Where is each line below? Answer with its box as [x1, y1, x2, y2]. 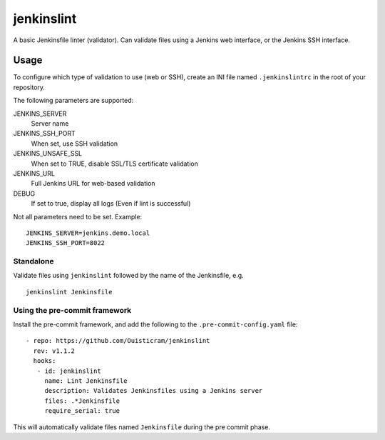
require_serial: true [44, 407, 120, 415]
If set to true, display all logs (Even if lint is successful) [31, 199, 191, 208]
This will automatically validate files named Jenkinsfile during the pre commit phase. [13, 422, 271, 431]
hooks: [33, 357, 56, 365]
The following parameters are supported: [13, 96, 134, 105]
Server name [31, 119, 69, 128]
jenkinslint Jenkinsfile [26, 288, 113, 296]
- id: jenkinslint [36, 366, 101, 375]
